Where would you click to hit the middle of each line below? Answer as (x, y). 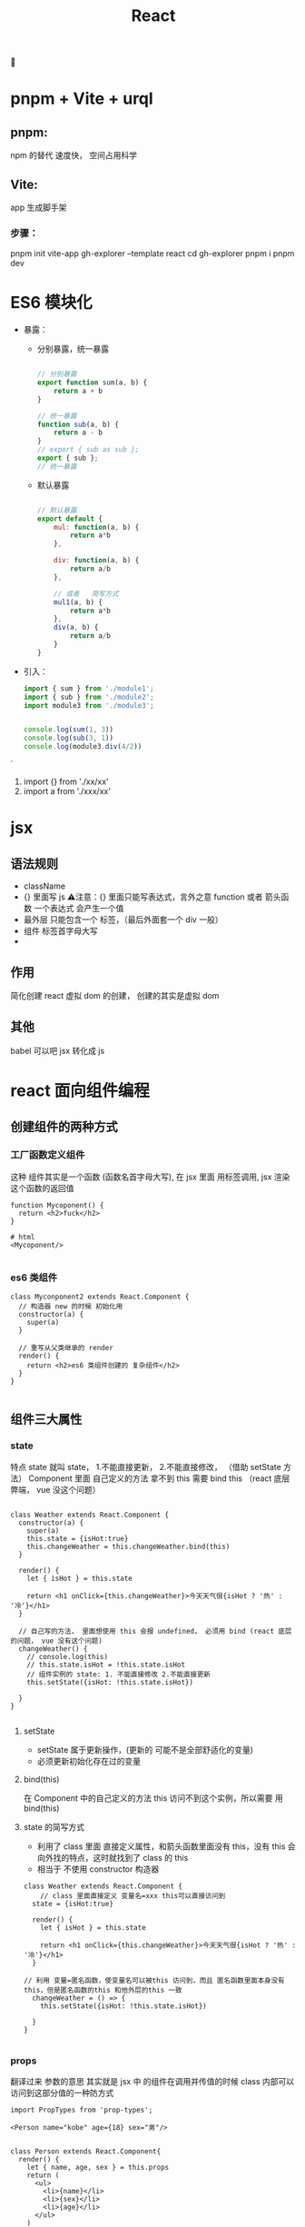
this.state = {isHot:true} (78, 1538)
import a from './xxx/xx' (67, 791)
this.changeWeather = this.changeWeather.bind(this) (128, 1546)
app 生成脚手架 (39, 207)
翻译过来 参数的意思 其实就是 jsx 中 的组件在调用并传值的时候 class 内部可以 (152, 2081)
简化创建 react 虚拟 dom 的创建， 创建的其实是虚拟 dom (115, 995)
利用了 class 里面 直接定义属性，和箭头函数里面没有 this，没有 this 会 (166, 1846)
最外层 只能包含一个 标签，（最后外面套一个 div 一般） (123, 920)
